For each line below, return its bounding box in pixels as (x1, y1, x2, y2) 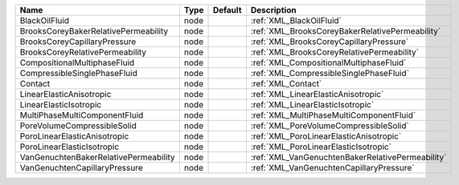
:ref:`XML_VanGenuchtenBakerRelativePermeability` (250, 152, 447, 163)
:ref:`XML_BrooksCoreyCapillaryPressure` (250, 36, 409, 47)
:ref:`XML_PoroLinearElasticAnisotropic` (250, 131, 402, 142)
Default (212, 5, 242, 15)
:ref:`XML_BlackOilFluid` (250, 15, 342, 26)
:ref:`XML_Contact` (250, 78, 322, 89)
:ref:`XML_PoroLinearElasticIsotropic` (250, 141, 392, 152)
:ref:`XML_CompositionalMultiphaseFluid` (250, 57, 407, 68)
